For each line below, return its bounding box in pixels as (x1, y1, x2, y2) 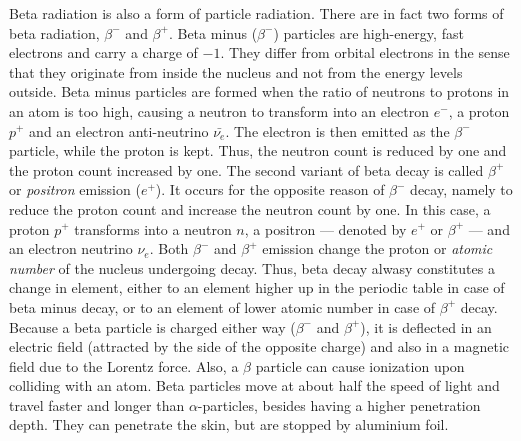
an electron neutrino (9, 238, 133, 259)
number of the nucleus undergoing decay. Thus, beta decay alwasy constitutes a (9, 257, 495, 278)
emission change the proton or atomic (262, 238, 493, 259)
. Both (149, 238, 189, 259)
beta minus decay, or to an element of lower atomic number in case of (9, 296, 436, 317)
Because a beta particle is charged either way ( (9, 316, 296, 337)
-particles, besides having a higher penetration (197, 394, 481, 415)
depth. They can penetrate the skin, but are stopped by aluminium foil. (9, 414, 449, 435)
